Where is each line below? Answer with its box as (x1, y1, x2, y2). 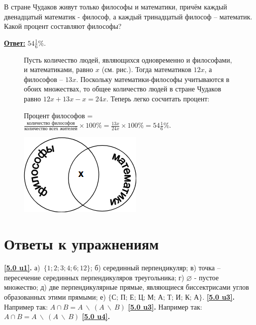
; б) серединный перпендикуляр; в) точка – (90, 262, 221, 273)
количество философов (26, 120, 75, 126)
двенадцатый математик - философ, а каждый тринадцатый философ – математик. (4, 11, 253, 21)
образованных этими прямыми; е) (4, 291, 106, 302)
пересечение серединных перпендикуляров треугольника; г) (4, 272, 184, 282)
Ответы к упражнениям (4, 234, 159, 254)
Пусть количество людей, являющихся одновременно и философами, (24, 54, 232, 65)
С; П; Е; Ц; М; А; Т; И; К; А (111, 294, 199, 301)
